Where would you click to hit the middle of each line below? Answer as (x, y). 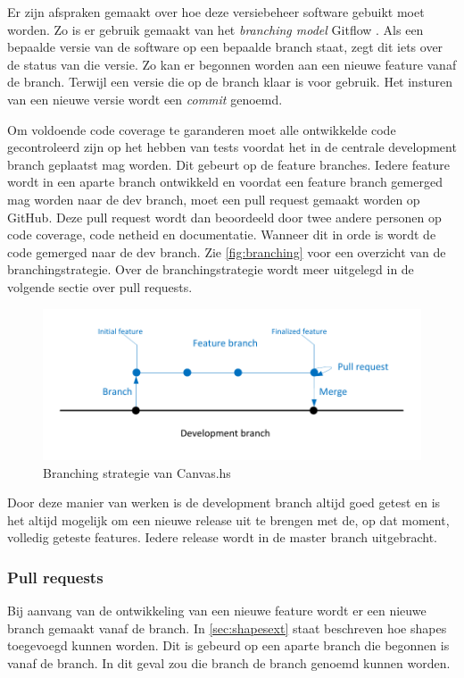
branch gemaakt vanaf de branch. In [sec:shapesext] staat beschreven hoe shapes (227, 628)
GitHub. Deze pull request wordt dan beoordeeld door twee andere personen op (224, 217)
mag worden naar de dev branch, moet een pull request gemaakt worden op (214, 199)
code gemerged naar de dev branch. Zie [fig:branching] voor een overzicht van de (227, 251)
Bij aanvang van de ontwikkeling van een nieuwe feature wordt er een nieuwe (217, 611)
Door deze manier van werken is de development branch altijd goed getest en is (224, 502)
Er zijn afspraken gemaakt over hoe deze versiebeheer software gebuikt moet (216, 12)
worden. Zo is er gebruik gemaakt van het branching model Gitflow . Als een (215, 29)
